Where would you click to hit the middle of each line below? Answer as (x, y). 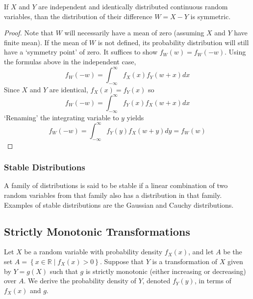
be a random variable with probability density (93, 252)
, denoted (156, 281)
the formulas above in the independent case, (70, 61)
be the (233, 252)
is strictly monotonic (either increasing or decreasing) (166, 271)
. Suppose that (122, 261)
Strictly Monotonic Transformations (97, 231)
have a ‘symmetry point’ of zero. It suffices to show (81, 52)
